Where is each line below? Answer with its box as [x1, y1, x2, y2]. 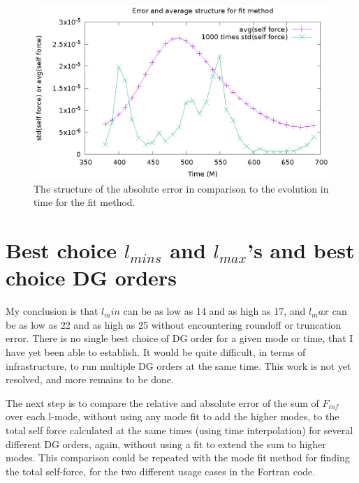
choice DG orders [6, 263, 177, 292]
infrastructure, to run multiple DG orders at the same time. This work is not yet [6, 358, 351, 373]
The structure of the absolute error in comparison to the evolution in [34, 181, 329, 195]
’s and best [247, 236, 355, 265]
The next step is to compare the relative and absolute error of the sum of [6, 395, 319, 410]
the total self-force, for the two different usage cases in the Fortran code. [6, 463, 316, 478]
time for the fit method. [34, 195, 135, 209]
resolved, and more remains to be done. [6, 372, 174, 387]
